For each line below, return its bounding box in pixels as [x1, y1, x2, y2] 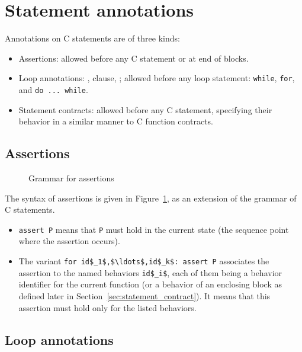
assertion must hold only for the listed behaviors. [18, 301, 197, 313]
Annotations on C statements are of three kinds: [5, 32, 180, 44]
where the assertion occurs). [18, 235, 120, 247]
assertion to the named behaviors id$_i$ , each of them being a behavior [18, 266, 282, 279]
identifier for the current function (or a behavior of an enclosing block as [18, 278, 282, 290]
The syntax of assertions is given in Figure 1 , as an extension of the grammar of [5, 191, 297, 204]
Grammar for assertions [28, 172, 114, 184]
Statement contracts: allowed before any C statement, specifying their [18, 103, 272, 116]
